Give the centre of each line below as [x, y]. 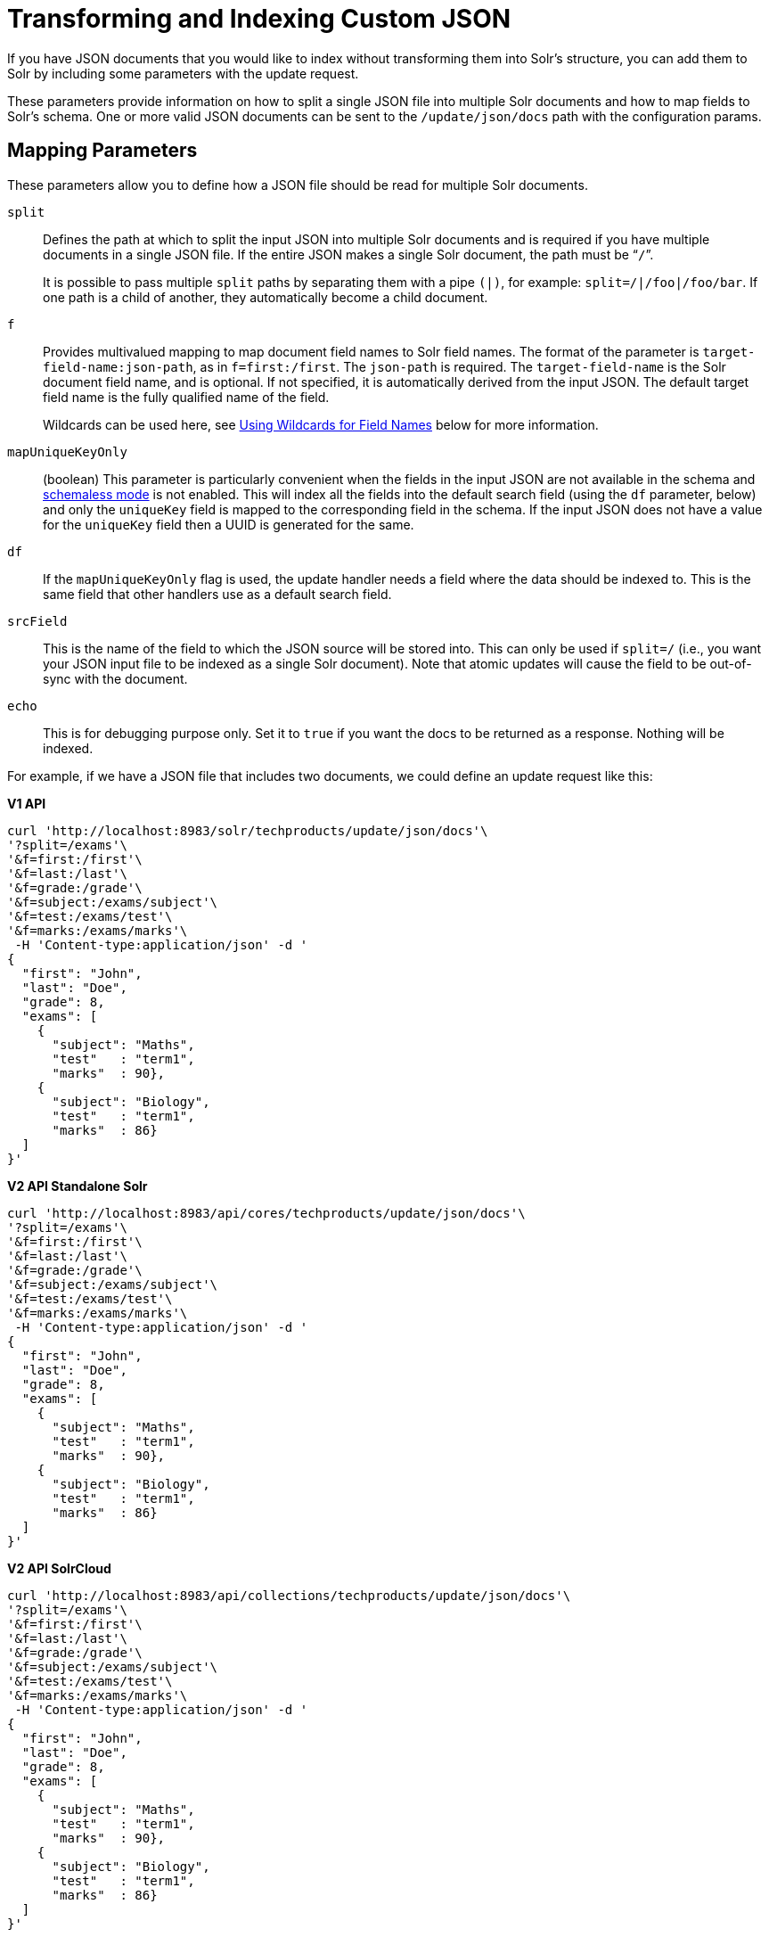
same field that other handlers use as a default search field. [217, 594]
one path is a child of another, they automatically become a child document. [266, 297]
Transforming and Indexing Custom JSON [259, 19]
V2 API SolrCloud [59, 1568]
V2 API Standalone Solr [78, 1186]
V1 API [27, 803]
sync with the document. [115, 678]
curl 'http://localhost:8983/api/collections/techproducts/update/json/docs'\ [289, 1595]
